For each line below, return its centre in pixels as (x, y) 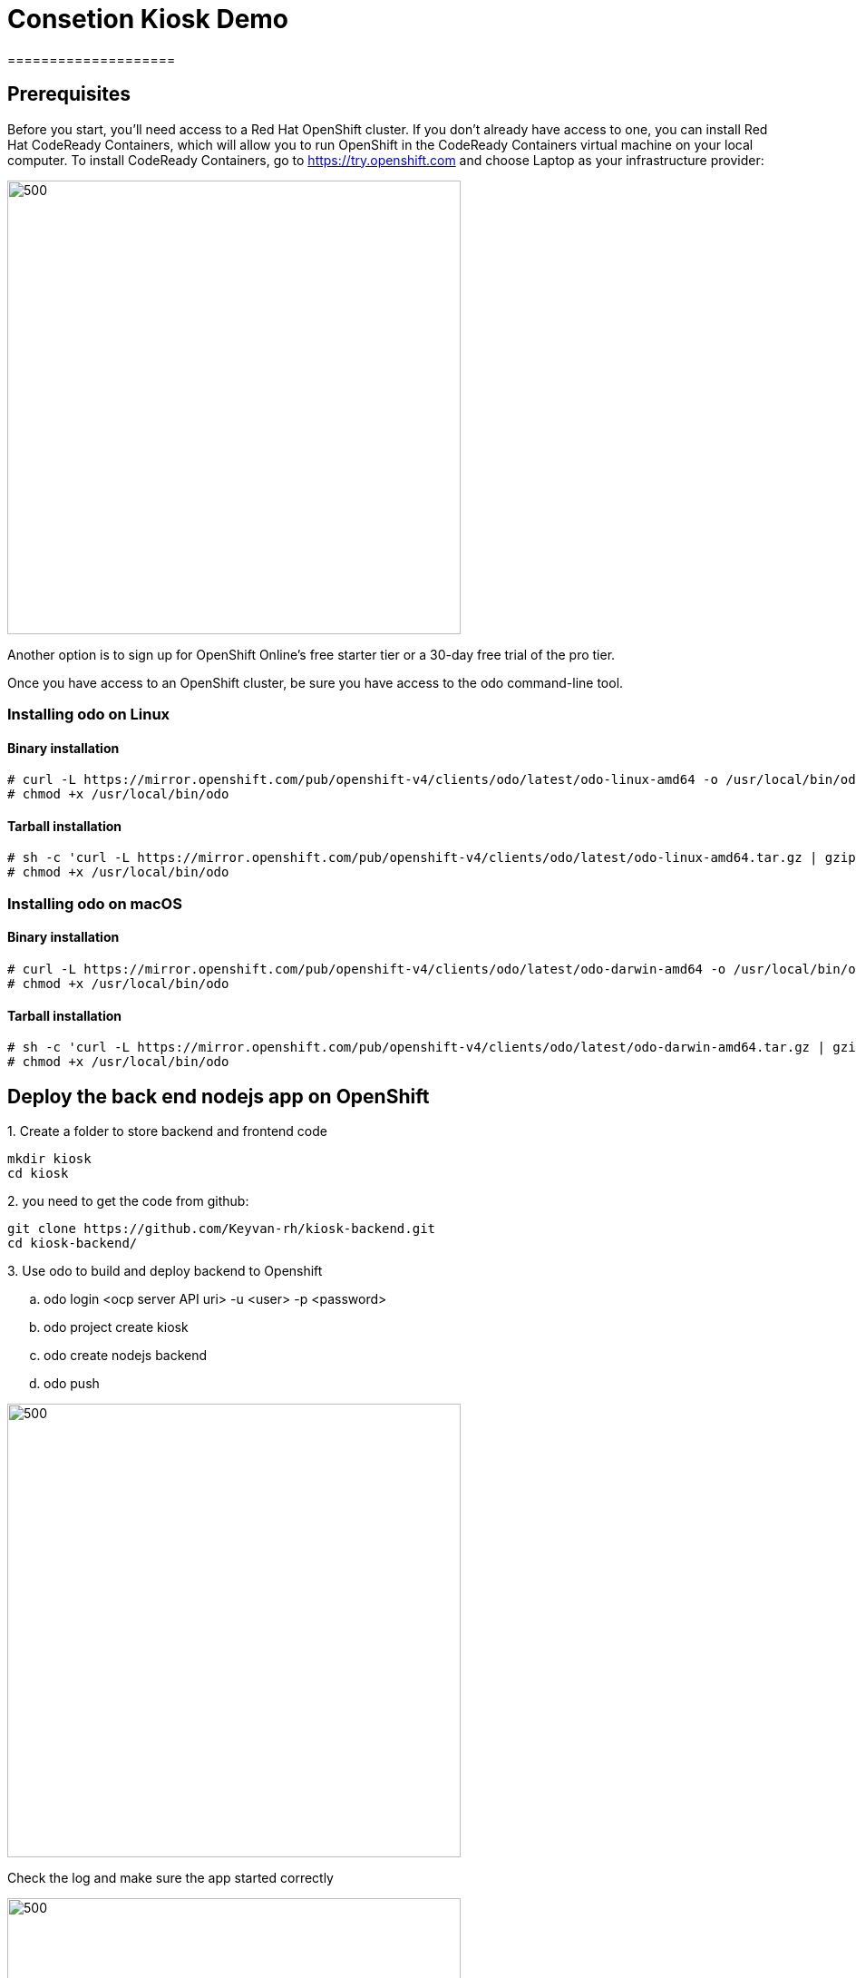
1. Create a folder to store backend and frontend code (167, 1131)
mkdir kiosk (49, 1159)
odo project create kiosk (116, 1327)
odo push (72, 1384)
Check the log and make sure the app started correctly (170, 1878)
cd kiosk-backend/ (73, 1244)
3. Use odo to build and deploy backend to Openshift (165, 1271)
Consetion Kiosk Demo (148, 19)
